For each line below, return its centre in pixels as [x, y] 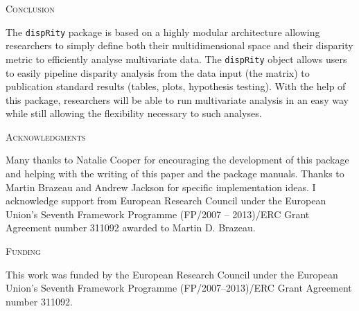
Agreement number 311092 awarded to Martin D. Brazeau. [131, 228]
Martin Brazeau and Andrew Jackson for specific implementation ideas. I [161, 187]
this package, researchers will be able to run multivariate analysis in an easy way [177, 99]
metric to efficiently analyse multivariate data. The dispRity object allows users [176, 59]
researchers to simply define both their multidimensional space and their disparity [179, 45]
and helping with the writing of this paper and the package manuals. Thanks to [175, 174]
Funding [23, 251]
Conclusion [30, 8]
